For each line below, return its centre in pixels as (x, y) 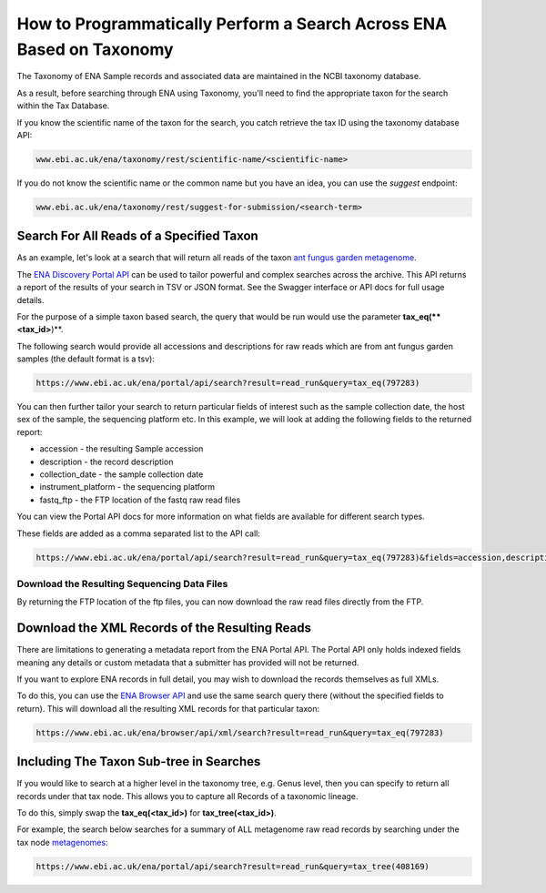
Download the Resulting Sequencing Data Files (122, 583)
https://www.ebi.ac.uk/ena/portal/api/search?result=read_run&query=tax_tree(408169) (233, 866)
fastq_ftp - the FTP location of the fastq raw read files (140, 500)
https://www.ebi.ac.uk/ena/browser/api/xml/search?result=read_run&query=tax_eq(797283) (240, 732)
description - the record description (106, 462)
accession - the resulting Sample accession (121, 449)
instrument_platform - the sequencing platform (127, 487)
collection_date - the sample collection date (121, 474)
